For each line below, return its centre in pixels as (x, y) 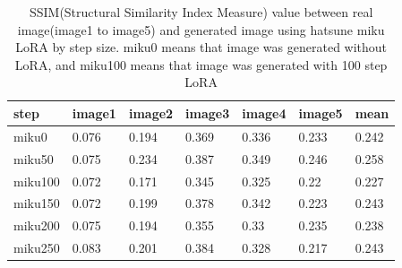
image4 (264, 112)
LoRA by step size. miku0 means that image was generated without (201, 47)
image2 (151, 112)
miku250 (37, 248)
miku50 (34, 158)
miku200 (37, 225)
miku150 (37, 203)
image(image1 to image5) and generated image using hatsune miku (201, 29)
